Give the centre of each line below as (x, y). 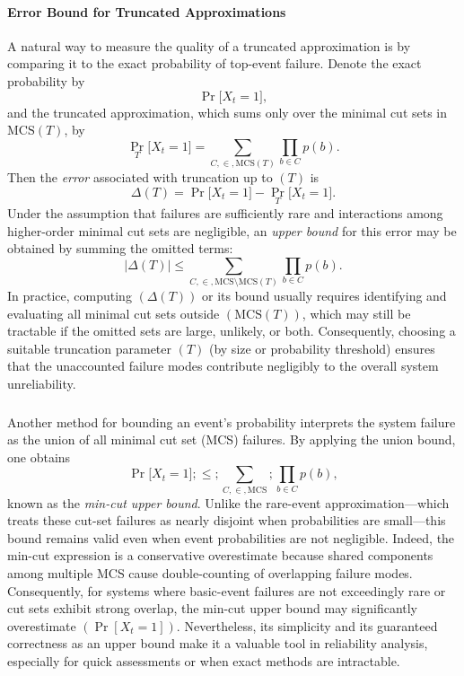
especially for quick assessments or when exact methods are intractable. (204, 661)
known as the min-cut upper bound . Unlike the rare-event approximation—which (228, 502)
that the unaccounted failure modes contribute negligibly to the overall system (223, 366)
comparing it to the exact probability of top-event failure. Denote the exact (214, 63)
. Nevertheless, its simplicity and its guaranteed (307, 625)
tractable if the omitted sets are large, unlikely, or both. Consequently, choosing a (232, 331)
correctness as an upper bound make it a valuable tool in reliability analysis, (218, 643)
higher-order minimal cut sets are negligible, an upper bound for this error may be (232, 230)
